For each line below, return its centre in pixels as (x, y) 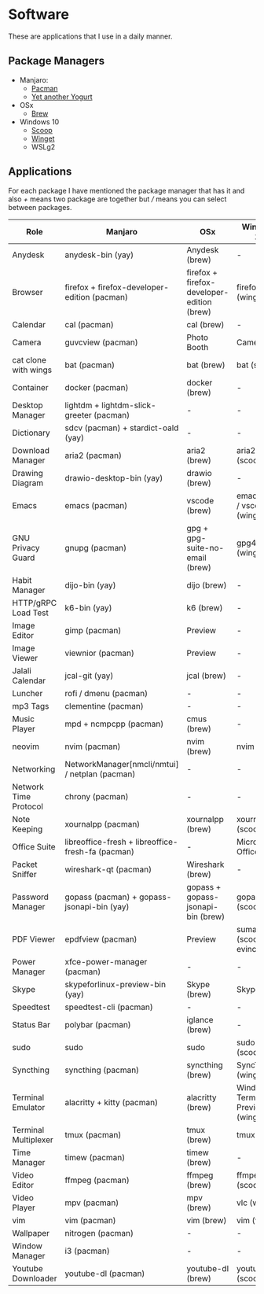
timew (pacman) (95, 1157)
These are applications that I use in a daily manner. (90, 36)
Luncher (27, 693)
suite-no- (205, 547)
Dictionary (31, 433)
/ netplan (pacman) (100, 774)
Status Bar (31, 1024)
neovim (26, 747)
